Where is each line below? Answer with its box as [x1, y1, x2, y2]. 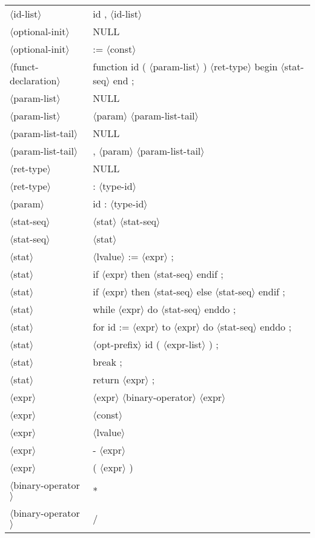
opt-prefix [96, 337, 138, 351]
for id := [93, 320, 130, 334]
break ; [93, 355, 122, 369]
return [93, 372, 119, 386]
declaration [10, 73, 57, 87]
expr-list [167, 337, 202, 351]
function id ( [93, 59, 146, 73]
